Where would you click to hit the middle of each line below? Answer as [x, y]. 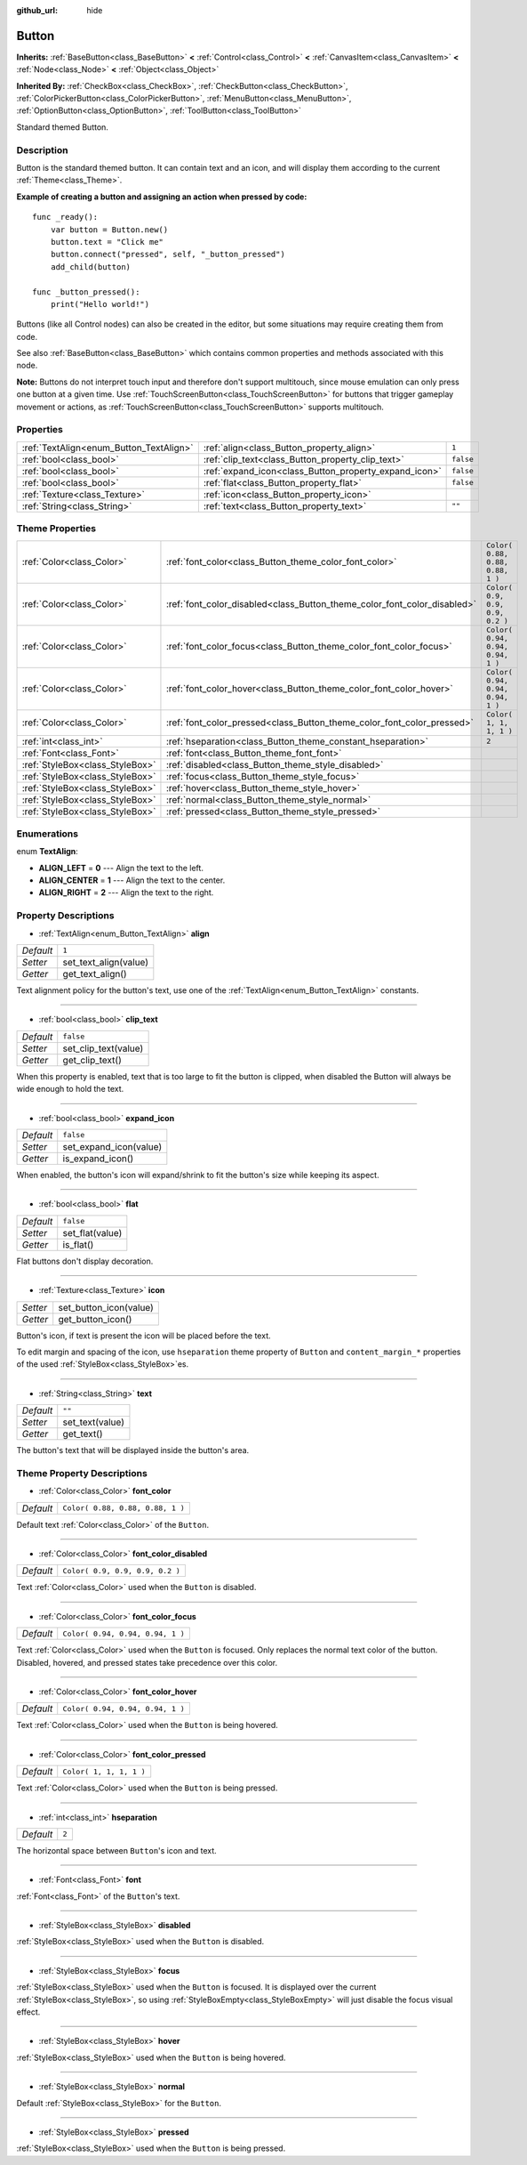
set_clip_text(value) [103, 1048]
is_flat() [78, 1244]
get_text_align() [95, 973]
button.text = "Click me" [107, 242]
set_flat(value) [92, 1232]
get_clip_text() [92, 1060]
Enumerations [48, 834]
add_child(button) [91, 267]
